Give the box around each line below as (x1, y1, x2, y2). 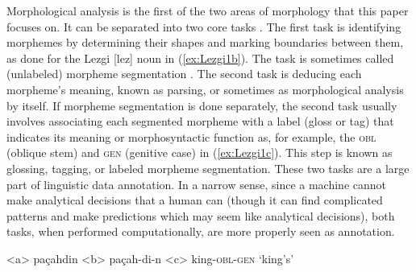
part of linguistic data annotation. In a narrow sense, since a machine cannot (6, 175, 386, 192)
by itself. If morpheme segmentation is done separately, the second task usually (6, 97, 397, 113)
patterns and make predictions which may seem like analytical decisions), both (6, 207, 395, 224)
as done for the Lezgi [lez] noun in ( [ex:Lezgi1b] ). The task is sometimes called (6, 49, 394, 66)
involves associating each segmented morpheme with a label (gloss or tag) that (6, 113, 394, 130)
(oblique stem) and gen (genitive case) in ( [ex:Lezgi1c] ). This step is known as (6, 144, 393, 161)
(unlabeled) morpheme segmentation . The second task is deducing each (6, 65, 362, 82)
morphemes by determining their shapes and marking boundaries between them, (6, 34, 404, 51)
